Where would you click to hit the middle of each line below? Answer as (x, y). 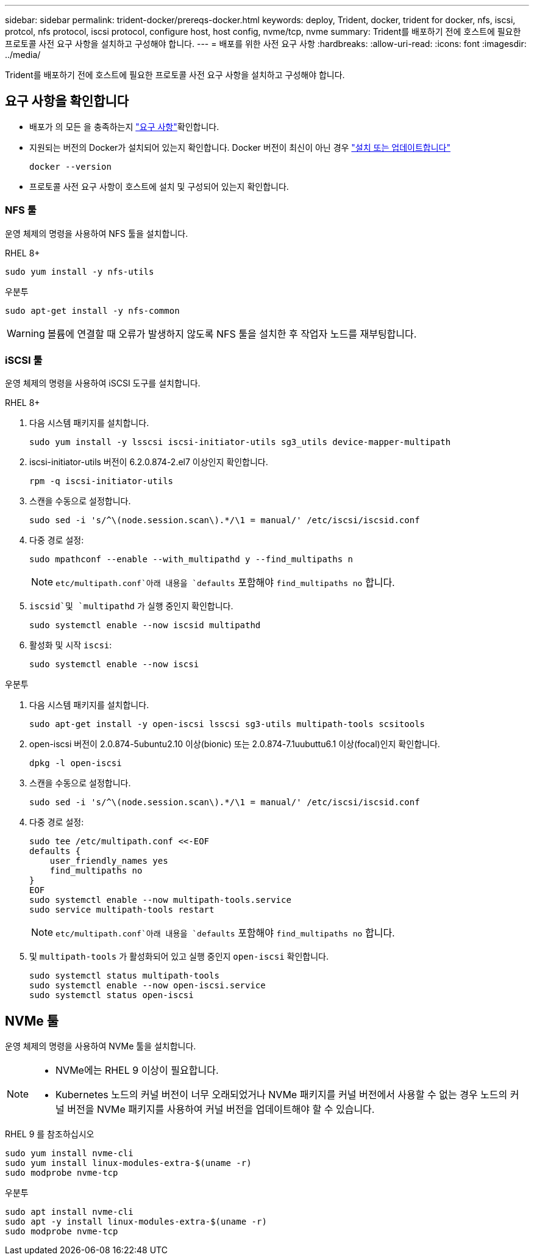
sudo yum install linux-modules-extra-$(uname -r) (128, 1163)
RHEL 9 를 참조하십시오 (50, 1134)
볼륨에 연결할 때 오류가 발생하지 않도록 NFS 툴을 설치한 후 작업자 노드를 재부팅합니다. (232, 334)
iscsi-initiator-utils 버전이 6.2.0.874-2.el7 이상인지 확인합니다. (149, 462)
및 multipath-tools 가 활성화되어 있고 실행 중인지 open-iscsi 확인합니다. (179, 957)
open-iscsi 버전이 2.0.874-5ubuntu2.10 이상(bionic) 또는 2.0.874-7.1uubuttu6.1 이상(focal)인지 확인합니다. (235, 744)
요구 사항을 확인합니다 (67, 101)
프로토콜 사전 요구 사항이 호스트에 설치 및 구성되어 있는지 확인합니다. (159, 186)
